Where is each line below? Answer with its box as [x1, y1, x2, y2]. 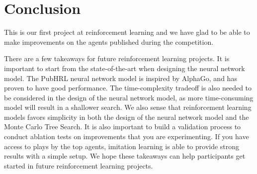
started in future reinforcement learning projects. [4, 160, 153, 171]
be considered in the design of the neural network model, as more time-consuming [4, 92, 254, 102]
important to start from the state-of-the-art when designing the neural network [4, 63, 245, 73]
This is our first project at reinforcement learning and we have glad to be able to [4, 27, 250, 37]
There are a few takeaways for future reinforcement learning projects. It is [4, 53, 230, 64]
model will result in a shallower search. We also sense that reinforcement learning [4, 102, 252, 112]
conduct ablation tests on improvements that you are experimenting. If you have [4, 131, 249, 142]
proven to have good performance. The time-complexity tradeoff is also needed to [4, 83, 252, 93]
